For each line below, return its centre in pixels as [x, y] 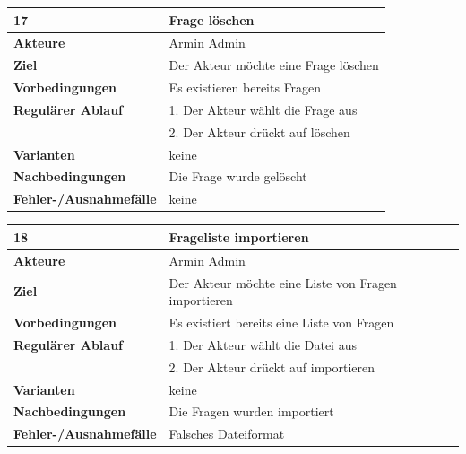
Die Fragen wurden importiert [251, 411]
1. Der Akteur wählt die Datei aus [263, 344]
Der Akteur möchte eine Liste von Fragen [283, 282]
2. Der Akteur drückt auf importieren [272, 367]
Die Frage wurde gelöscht [238, 176]
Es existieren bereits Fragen [245, 87]
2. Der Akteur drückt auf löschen [259, 131]
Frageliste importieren [239, 236]
